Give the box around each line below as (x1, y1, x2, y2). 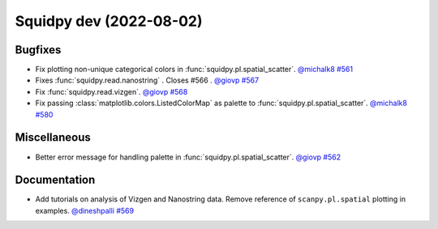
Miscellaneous (15, 130, 91, 145)
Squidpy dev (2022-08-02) (15, 12, 203, 30)
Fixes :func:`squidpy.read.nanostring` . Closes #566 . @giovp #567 (35, 75, 260, 85)
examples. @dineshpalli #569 (35, 206, 134, 215)
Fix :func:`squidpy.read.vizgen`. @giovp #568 (35, 87, 188, 96)
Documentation (15, 173, 96, 187)
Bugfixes (15, 43, 62, 57)
